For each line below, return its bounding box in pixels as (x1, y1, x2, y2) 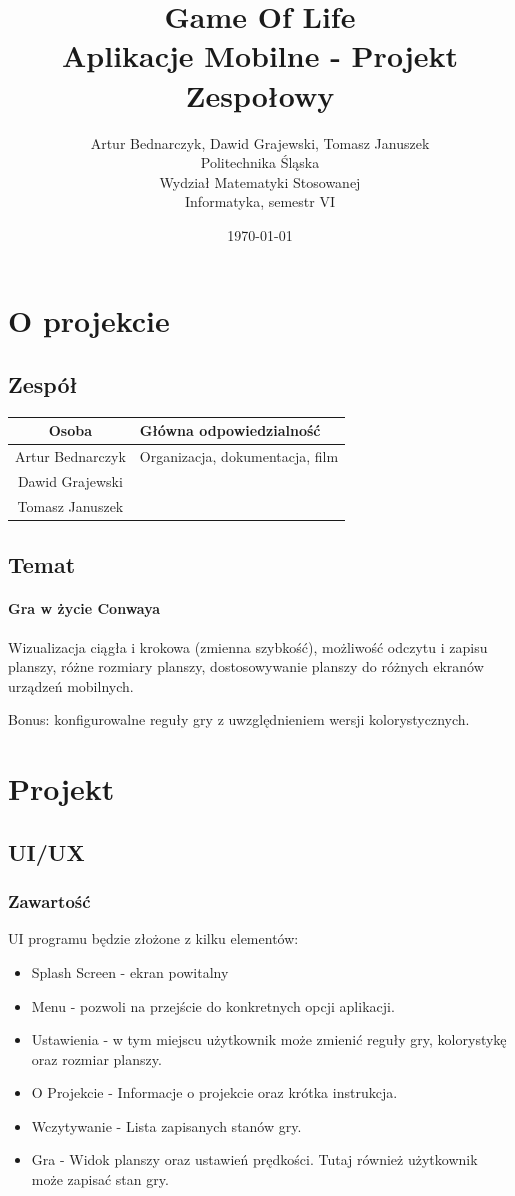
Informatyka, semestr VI (185, 191, 335, 212)
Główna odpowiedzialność (139, 420, 321, 441)
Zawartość (8, 889, 91, 914)
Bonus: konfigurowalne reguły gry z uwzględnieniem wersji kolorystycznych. (8, 709, 470, 730)
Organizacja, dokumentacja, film (139, 446, 339, 467)
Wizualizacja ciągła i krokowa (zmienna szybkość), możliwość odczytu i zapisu (8, 636, 488, 657)
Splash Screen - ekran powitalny (31, 961, 229, 982)
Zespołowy (185, 74, 335, 115)
